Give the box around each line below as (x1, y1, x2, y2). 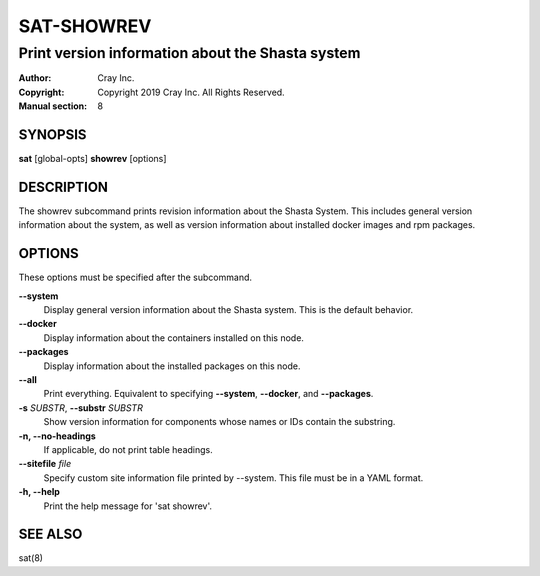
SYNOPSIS (18, 126, 87, 143)
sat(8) (18, 552, 44, 564)
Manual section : (18, 100, 88, 112)
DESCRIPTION (18, 178, 109, 195)
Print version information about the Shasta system (18, 44, 361, 62)
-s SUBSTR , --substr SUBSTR (18, 401, 144, 414)
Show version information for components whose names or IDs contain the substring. (43, 416, 396, 428)
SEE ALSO (18, 526, 83, 543)
